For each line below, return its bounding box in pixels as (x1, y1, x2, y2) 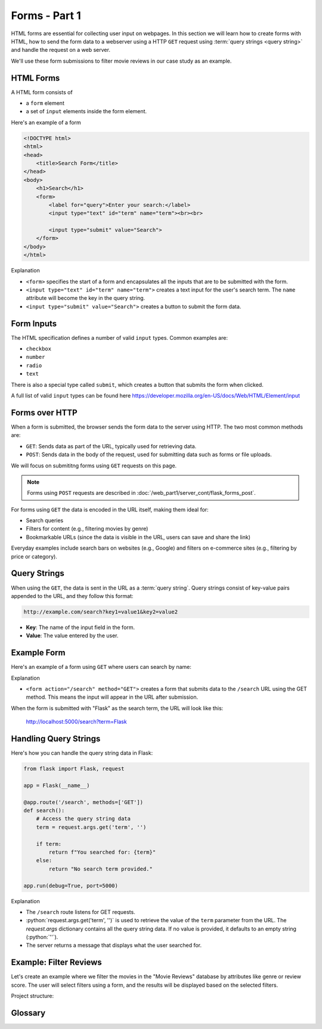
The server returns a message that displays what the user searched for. (26, 942, 202, 949)
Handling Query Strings (11, 733, 101, 743)
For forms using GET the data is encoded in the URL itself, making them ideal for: (11, 506, 209, 513)
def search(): (23, 807, 65, 814)
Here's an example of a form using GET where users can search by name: (11, 664, 192, 671)
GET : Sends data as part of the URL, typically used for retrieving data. (26, 442, 197, 450)
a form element (26, 100, 65, 107)
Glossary (11, 1008, 46, 1018)
